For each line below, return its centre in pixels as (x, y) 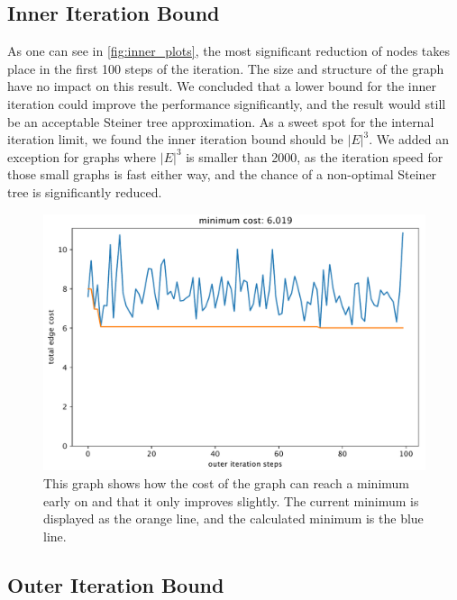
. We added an (409, 139)
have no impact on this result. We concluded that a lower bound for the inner (222, 86)
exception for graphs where (82, 156)
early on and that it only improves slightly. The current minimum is (231, 500)
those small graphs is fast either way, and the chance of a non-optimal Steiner (222, 174)
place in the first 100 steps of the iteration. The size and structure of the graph (226, 68)
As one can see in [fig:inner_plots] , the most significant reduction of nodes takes (228, 51)
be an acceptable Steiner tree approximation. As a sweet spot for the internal (221, 121)
